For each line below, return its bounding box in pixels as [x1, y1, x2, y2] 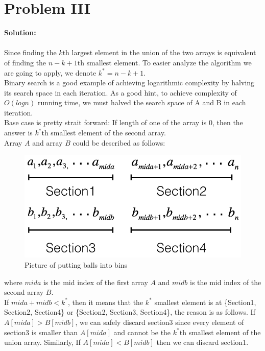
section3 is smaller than [4, 326, 78, 337]
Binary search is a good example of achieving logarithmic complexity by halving [4, 77, 255, 88]
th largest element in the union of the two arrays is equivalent [62, 47, 256, 58]
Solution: [4, 27, 36, 38]
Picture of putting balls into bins [25, 259, 128, 270]
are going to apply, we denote [4, 67, 97, 78]
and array [32, 137, 63, 148]
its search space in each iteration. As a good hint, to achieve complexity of [4, 87, 237, 98]
